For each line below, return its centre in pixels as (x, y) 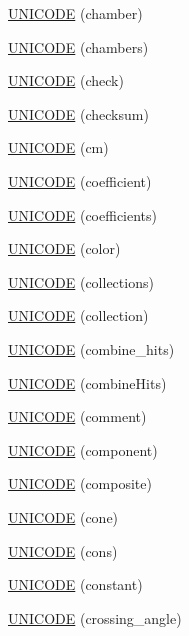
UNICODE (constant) (75, 584)
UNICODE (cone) (63, 516)
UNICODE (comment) (77, 416)
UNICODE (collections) (81, 281)
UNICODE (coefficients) (83, 214)
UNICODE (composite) (80, 483)
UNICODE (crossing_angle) (95, 617)
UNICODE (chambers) (78, 46)
